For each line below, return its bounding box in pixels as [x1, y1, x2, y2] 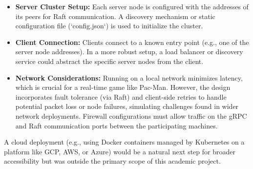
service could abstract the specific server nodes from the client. [15, 56, 204, 66]
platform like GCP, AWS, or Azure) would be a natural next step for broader [4, 146, 235, 156]
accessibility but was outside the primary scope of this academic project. [4, 156, 221, 166]
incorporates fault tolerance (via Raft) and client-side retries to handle [15, 91, 227, 102]
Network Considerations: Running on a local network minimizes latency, [15, 72, 243, 83]
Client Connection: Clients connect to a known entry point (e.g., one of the [15, 37, 249, 47]
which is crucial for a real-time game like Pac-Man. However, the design [15, 82, 231, 92]
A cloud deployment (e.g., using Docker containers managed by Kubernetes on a [4, 137, 245, 147]
